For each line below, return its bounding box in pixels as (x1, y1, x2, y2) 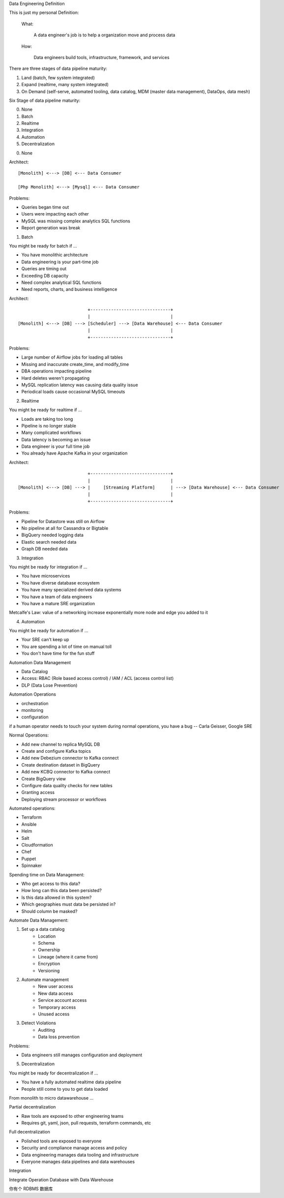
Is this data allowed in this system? (21, 894, 92, 900)
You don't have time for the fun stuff (21, 650, 95, 656)
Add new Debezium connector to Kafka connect (21, 755, 119, 761)
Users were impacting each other (21, 211, 89, 217)
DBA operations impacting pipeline (21, 368, 92, 374)
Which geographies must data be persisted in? (21, 901, 116, 907)
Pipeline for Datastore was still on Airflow (21, 518, 105, 524)
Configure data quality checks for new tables (21, 782, 113, 788)
